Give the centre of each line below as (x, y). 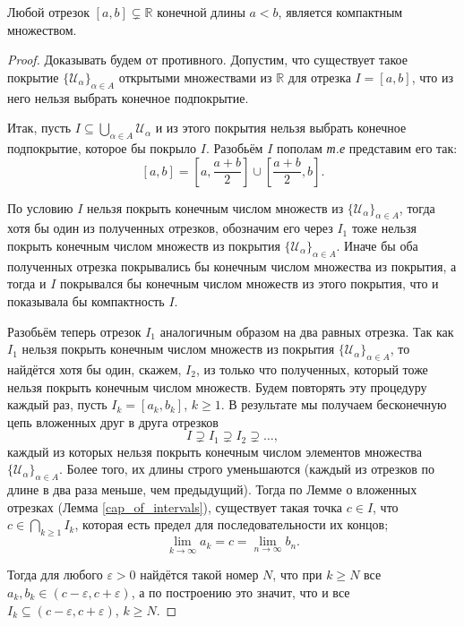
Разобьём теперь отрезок (74, 331)
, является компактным (340, 12)
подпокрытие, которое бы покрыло (102, 147)
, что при (297, 575)
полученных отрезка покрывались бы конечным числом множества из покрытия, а (232, 266)
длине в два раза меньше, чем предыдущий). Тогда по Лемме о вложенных (212, 489)
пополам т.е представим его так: (367, 147)
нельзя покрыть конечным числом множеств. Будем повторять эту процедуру (217, 386)
